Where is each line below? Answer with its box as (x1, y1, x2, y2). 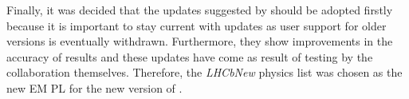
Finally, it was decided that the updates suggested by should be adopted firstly (6, 2, 393, 18)
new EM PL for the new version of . (6, 79, 183, 96)
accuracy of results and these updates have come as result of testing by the (6, 48, 373, 65)
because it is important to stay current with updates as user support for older (6, 17, 387, 34)
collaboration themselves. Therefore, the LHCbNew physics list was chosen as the (6, 64, 403, 81)
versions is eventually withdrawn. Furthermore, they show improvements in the (6, 33, 393, 49)
